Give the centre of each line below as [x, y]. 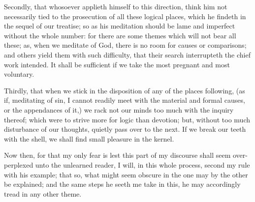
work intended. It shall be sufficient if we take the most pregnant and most [117, 64]
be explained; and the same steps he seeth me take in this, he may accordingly [122, 184]
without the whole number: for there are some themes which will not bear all [120, 35]
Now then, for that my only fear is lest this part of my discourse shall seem [117, 155]
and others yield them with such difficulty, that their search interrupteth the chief [127, 54]
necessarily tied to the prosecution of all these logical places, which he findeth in [125, 16]
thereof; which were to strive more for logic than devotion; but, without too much [127, 119]
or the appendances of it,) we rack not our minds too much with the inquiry [119, 109]
